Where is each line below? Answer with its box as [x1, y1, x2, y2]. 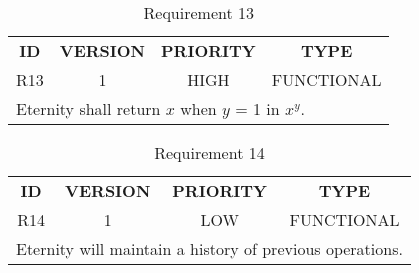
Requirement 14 [154, 141, 265, 164]
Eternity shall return [16, 97, 161, 120]
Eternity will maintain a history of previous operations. [16, 237, 403, 260]
